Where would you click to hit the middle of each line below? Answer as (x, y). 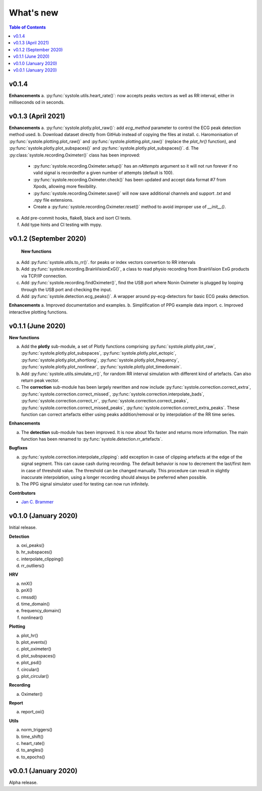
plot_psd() (31, 663)
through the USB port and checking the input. (66, 290)
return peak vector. (40, 380)
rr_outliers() (33, 566)
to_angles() (32, 750)
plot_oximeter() (36, 649)
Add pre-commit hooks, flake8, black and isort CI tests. (76, 218)
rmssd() (29, 597)
